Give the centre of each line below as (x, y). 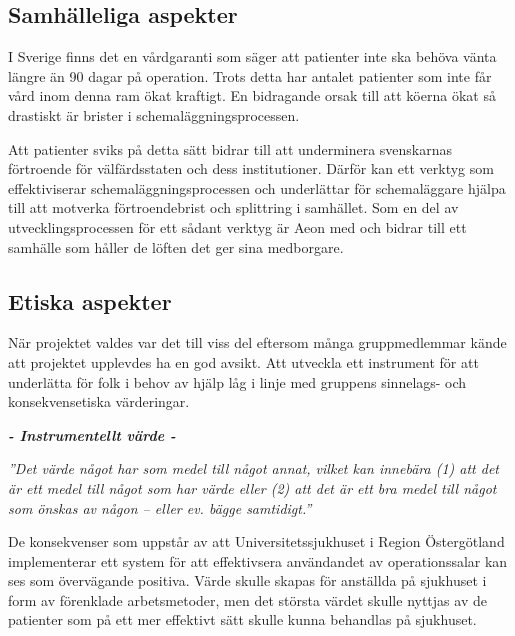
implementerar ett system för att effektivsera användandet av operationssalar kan (258, 560)
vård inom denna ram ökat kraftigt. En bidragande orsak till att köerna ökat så (252, 95)
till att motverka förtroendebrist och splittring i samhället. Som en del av (233, 207)
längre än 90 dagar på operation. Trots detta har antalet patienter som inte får (250, 75)
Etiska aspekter (90, 300)
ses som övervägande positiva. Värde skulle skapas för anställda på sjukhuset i (247, 580)
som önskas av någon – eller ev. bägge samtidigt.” (160, 507)
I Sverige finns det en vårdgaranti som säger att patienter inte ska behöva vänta (252, 56)
